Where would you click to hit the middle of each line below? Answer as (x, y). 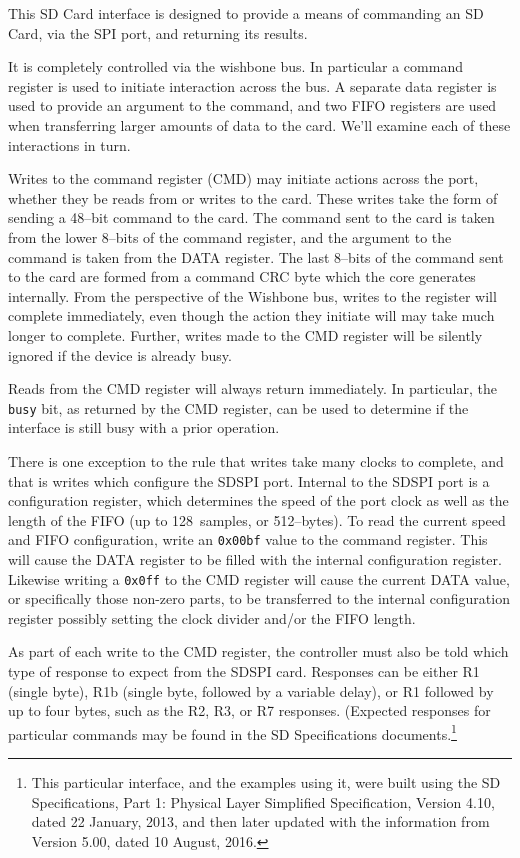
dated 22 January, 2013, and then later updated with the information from (260, 821)
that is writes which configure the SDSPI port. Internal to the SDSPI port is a (249, 480)
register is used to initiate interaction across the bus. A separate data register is (252, 85)
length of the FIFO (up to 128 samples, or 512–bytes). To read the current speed (257, 519)
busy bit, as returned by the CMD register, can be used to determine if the (238, 407)
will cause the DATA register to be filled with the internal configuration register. (255, 558)
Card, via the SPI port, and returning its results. (158, 32)
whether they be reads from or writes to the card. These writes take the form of (253, 197)
